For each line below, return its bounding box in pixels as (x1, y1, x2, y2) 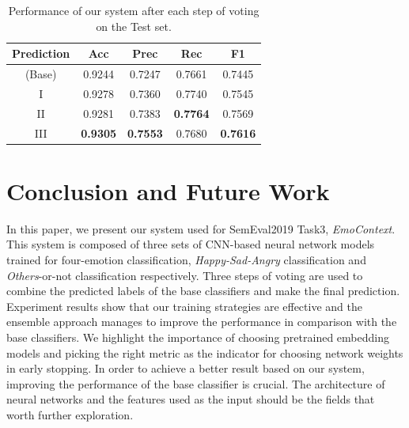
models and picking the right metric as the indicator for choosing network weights (6, 344, 403, 361)
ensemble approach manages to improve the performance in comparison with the (6, 313, 397, 330)
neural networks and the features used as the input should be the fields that (6, 391, 375, 407)
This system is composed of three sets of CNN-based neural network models (6, 236, 375, 252)
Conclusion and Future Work (6, 174, 330, 206)
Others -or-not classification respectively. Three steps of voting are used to (6, 267, 363, 283)
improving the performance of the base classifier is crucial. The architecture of (6, 375, 385, 392)
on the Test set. (96, 17, 172, 34)
